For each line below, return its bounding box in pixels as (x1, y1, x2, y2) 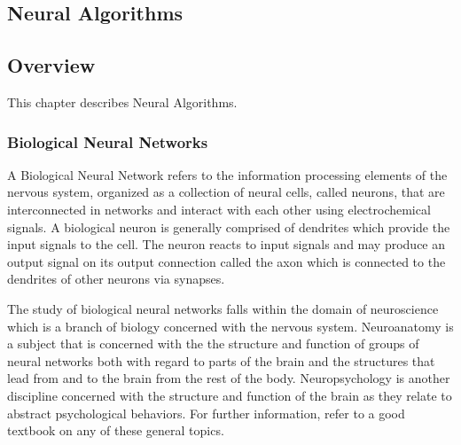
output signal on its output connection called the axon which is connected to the (7, 252, 446, 270)
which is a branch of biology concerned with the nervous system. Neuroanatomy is (7, 316, 454, 335)
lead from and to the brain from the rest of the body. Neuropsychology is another (7, 369, 450, 387)
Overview (7, 51, 96, 79)
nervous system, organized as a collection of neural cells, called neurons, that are (7, 183, 445, 201)
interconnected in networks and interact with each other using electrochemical (7, 199, 431, 218)
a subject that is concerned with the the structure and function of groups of (7, 334, 419, 353)
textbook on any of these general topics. (7, 421, 224, 440)
